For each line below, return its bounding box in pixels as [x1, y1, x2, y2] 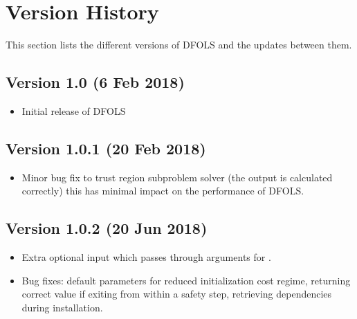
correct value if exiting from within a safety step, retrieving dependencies [21, 286, 332, 301]
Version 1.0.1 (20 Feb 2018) [6, 137, 206, 158]
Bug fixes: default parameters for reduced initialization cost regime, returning [21, 273, 351, 287]
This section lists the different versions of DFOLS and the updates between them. [6, 37, 352, 52]
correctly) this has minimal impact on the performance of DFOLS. [21, 183, 304, 198]
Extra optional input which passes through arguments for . [21, 250, 271, 264]
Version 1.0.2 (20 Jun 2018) [6, 217, 208, 239]
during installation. [21, 300, 103, 314]
